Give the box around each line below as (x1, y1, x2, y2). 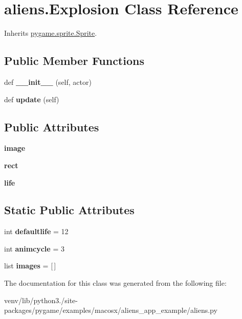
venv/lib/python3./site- (4, 294, 78, 305)
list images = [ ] (4, 260, 56, 271)
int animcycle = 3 (4, 243, 64, 254)
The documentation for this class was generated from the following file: (4, 278, 227, 288)
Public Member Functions (4, 53, 144, 69)
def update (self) (4, 94, 59, 104)
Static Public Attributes (4, 202, 135, 218)
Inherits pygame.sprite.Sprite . (4, 28, 97, 38)
